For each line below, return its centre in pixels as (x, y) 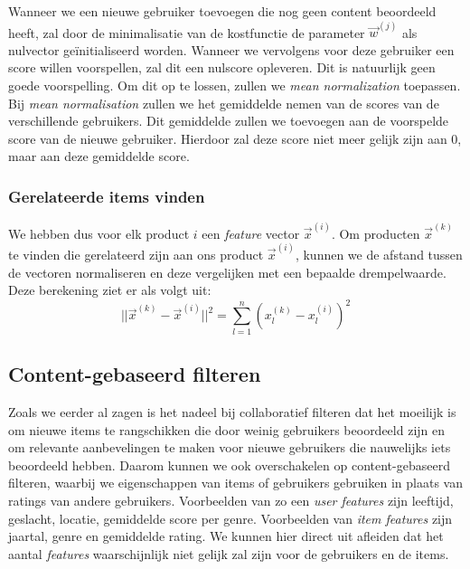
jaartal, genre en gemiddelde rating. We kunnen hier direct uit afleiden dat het (226, 536)
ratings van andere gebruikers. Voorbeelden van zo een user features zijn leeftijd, (231, 500)
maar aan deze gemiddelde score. (99, 156)
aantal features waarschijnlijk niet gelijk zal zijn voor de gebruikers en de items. (229, 553)
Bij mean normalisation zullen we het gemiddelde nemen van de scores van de (224, 103)
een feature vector (251, 233)
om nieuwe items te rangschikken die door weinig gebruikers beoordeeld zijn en (227, 429)
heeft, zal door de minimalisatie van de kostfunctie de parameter (187, 32)
